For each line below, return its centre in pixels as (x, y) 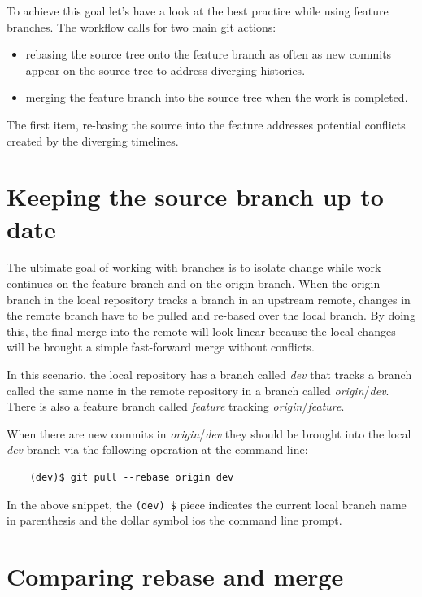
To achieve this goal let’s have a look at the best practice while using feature (198, 11)
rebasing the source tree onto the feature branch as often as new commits (209, 54)
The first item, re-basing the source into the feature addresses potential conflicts (206, 124)
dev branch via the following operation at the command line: (157, 449)
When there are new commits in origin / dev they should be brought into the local (209, 433)
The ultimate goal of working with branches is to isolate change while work (194, 267)
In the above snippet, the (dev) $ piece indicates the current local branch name (207, 504)
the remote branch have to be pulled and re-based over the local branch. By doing (211, 315)
